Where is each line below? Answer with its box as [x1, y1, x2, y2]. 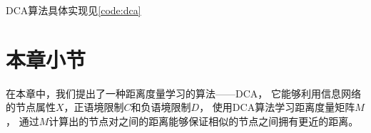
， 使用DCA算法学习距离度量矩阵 [199, 100, 355, 115]
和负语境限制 [131, 100, 191, 115]
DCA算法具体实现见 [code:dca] [6, 3, 141, 17]
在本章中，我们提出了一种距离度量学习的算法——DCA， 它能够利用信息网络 [6, 85, 361, 100]
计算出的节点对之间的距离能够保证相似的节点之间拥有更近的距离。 [49, 113, 359, 128]
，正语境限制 [63, 100, 124, 115]
